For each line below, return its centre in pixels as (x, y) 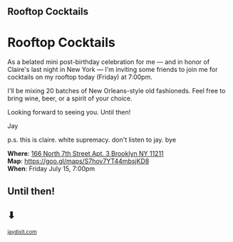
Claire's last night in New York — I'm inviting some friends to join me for (113, 70)
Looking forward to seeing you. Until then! (69, 112)
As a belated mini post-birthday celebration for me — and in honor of (109, 62)
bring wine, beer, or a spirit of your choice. (70, 98)
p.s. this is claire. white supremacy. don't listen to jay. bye (92, 140)
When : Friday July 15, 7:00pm (51, 169)
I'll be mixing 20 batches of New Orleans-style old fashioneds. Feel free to (116, 91)
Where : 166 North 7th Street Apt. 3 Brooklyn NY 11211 (86, 154)
